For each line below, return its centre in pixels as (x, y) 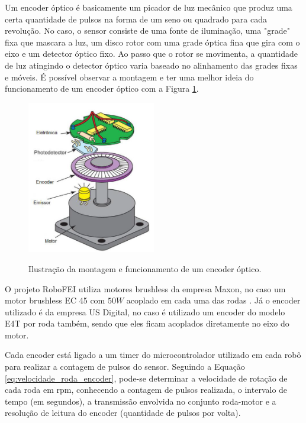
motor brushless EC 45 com (55, 300)
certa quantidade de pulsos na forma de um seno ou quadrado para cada (136, 19)
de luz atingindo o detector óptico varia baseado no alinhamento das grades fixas (151, 65)
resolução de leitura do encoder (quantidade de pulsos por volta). (123, 413)
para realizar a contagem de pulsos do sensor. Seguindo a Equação (125, 367)
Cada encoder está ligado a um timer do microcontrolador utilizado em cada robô (153, 355)
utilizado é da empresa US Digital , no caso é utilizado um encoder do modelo (145, 311)
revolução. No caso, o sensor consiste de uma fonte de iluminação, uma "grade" (147, 30)
